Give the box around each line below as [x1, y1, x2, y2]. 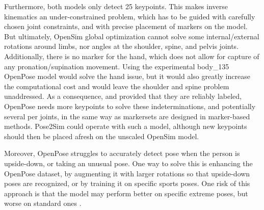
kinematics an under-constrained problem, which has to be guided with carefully [4, 11, 255, 21]
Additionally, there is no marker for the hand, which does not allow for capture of [4, 50, 259, 61]
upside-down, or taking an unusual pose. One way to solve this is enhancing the [4, 157, 253, 168]
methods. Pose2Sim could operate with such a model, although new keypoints [4, 121, 247, 132]
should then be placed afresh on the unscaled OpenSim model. [4, 130, 199, 141]
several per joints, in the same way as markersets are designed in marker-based [4, 111, 250, 121]
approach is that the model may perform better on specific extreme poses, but [4, 188, 248, 198]
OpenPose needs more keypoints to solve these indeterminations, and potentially [4, 100, 256, 111]
